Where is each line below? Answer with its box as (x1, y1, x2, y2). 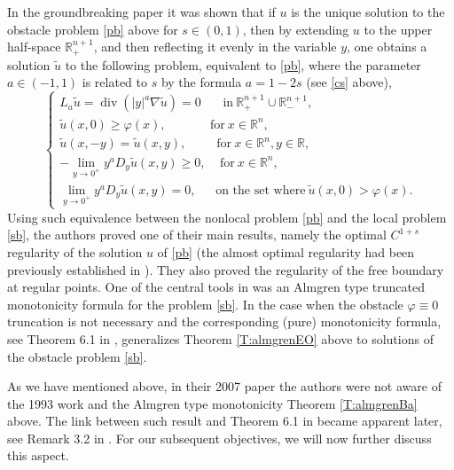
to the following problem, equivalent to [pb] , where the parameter (65, 55, 421, 74)
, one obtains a (347, 37, 427, 56)
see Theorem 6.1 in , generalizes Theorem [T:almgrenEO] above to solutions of (7, 329, 434, 348)
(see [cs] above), (306, 73, 392, 91)
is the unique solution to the (291, 3, 445, 20)
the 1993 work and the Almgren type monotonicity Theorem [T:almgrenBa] (7, 394, 418, 412)
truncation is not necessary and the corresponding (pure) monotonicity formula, (7, 312, 442, 331)
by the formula (160, 73, 242, 91)
